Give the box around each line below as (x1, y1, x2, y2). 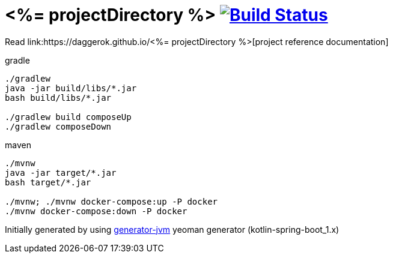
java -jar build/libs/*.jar (5, 83, 137, 93)
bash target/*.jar (5, 177, 91, 187)
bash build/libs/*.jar (5, 92, 112, 103)
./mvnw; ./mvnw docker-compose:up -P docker (5, 196, 218, 206)
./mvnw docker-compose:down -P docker (5, 206, 187, 216)
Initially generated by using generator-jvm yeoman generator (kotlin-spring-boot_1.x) (5, 224, 340, 235)
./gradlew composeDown (5, 121, 112, 131)
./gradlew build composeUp (5, 112, 132, 122)
